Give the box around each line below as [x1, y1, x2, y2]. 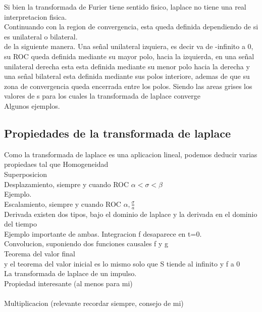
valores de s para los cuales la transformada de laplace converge [4, 91, 201, 101]
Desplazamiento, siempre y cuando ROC [4, 179, 129, 189]
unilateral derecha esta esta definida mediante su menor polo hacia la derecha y [4, 61, 250, 71]
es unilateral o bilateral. [4, 31, 78, 41]
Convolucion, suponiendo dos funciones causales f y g [4, 238, 169, 249]
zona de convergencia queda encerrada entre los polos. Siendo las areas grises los [4, 80, 252, 91]
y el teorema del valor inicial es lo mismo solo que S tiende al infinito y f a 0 [4, 258, 240, 269]
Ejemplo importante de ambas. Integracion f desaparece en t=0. [4, 228, 202, 239]
